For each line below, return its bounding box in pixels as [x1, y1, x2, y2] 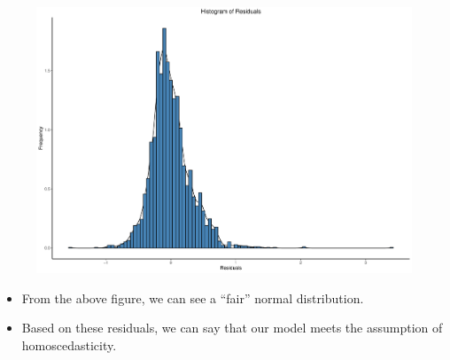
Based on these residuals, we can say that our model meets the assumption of [21, 318, 443, 337]
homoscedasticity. [21, 335, 117, 354]
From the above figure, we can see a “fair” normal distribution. [21, 288, 364, 307]
